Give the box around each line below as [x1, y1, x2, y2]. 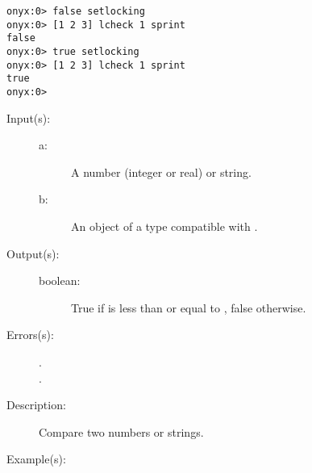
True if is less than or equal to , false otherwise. [71, 299, 306, 316]
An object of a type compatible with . [71, 217, 258, 234]
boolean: [39, 272, 81, 289]
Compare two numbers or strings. [39, 423, 204, 440]
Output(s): [6, 245, 60, 262]
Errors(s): [6, 326, 54, 343]
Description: [6, 396, 66, 413]
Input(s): [6, 109, 51, 126]
